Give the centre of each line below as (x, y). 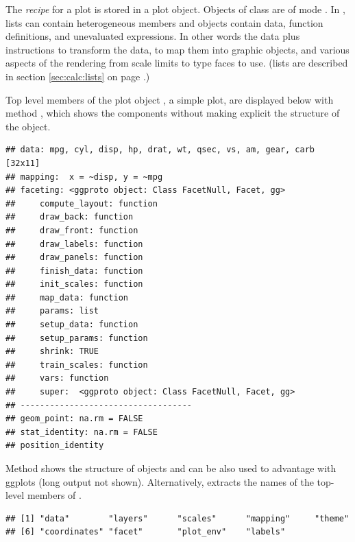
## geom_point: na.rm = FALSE (74, 419)
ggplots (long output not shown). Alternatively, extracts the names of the (160, 481)
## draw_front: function (72, 230)
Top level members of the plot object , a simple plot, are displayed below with (170, 99)
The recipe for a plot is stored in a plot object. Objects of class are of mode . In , (175, 9)
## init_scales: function (74, 284)
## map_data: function (67, 297)
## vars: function (57, 378)
